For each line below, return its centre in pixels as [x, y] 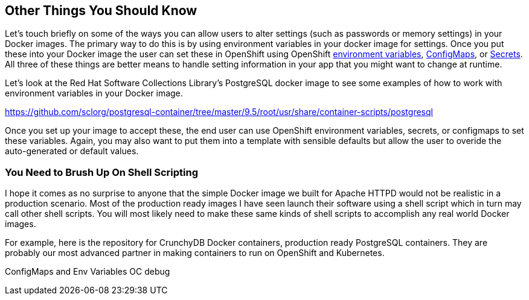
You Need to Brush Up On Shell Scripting [102, 172]
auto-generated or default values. [72, 151]
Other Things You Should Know [101, 11]
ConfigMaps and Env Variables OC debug [88, 272]
